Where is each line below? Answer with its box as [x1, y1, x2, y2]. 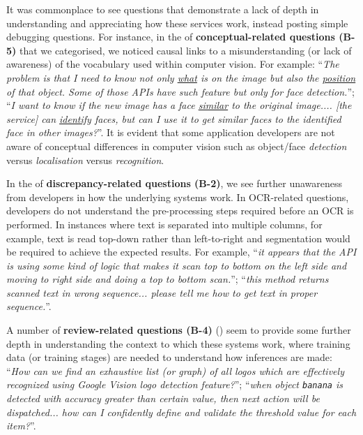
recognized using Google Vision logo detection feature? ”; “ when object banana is [6, 377, 343, 392]
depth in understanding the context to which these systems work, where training [6, 336, 350, 351]
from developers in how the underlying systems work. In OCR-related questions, [6, 189, 349, 204]
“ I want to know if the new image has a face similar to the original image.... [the [6, 98, 352, 112]
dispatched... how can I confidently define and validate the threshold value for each [6, 404, 357, 419]
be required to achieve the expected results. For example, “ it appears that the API [6, 244, 357, 259]
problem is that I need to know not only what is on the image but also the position [6, 70, 356, 84]
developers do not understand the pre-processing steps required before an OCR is [6, 203, 354, 218]
